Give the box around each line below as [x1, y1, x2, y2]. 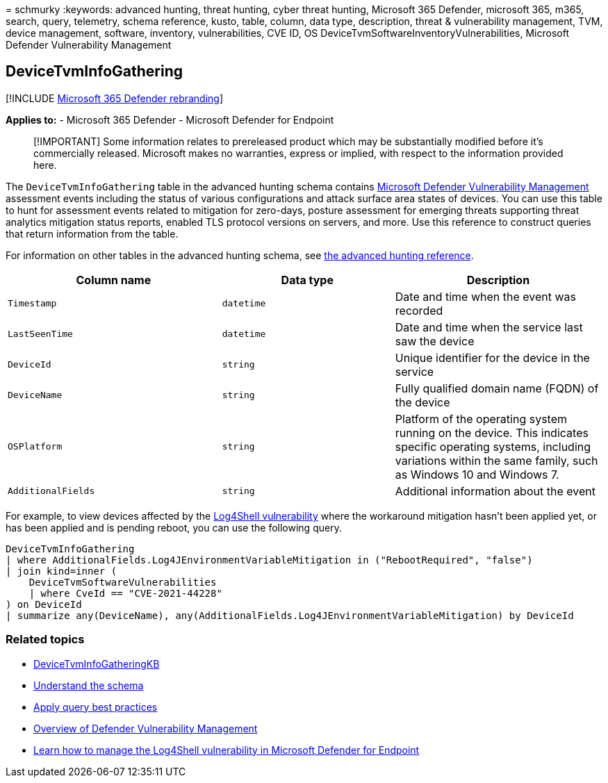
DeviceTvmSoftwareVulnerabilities [28, 576, 217, 588]
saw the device [395, 333, 475, 348]
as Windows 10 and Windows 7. [395, 467, 559, 481]
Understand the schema [33, 679, 144, 691]
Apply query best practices [33, 700, 158, 713]
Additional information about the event [395, 484, 595, 498]
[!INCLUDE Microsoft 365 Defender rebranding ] [6, 92, 224, 104]
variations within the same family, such [395, 453, 598, 468]
